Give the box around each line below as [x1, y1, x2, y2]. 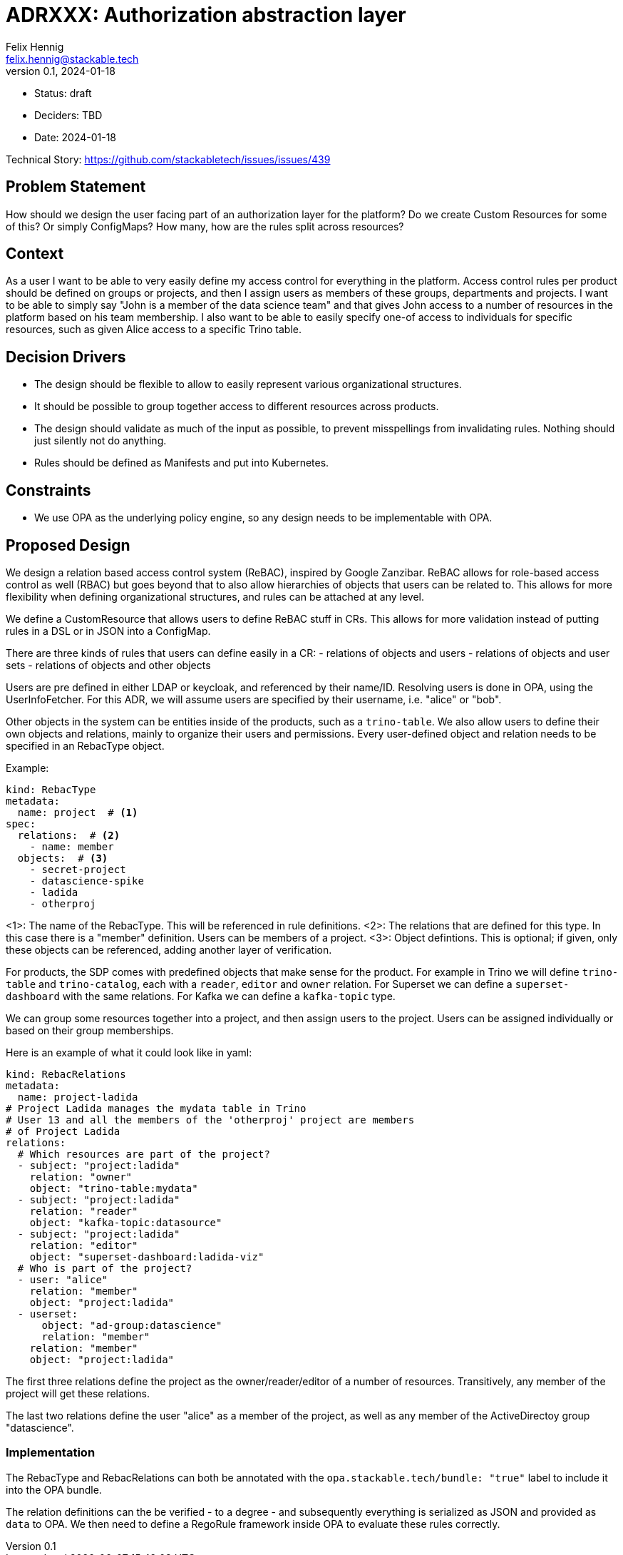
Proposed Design [6, 536, 130, 554]
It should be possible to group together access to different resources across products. [34, 400, 439, 413]
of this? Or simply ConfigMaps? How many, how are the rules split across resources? [6, 220, 404, 233]
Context [6, 245, 64, 263]
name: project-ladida [17, 1091, 138, 1103]
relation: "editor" [29, 1239, 138, 1251]
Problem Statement [6, 178, 146, 196]
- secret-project [29, 863, 126, 875]
